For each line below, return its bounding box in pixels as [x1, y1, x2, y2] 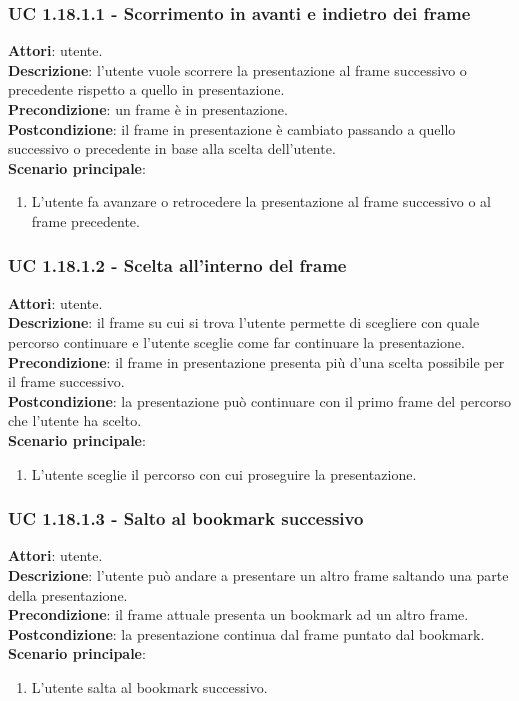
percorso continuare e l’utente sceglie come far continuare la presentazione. [8, 331, 465, 352]
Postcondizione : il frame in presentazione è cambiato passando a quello [8, 118, 456, 139]
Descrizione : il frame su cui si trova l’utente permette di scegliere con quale [8, 312, 480, 333]
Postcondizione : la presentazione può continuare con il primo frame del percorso [8, 390, 511, 411]
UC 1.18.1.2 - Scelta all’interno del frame [8, 253, 347, 278]
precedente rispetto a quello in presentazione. [8, 79, 285, 100]
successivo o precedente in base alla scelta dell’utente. [8, 138, 336, 159]
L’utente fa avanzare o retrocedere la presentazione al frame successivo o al [31, 191, 491, 212]
